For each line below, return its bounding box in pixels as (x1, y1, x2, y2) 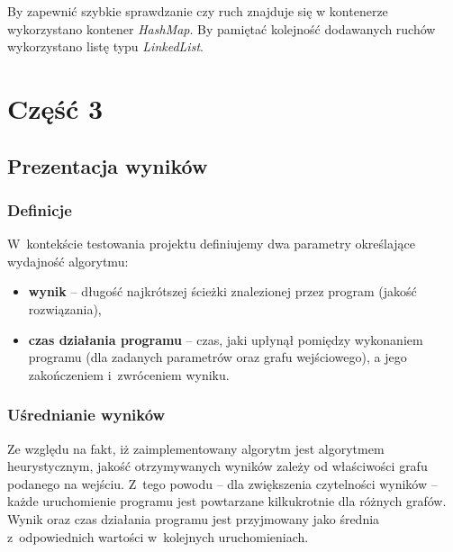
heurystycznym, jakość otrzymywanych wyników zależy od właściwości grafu (7, 457, 428, 475)
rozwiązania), (28, 299, 102, 318)
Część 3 (7, 89, 104, 126)
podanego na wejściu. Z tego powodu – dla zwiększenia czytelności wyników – (7, 474, 438, 493)
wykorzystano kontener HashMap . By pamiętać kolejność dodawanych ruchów (7, 19, 436, 38)
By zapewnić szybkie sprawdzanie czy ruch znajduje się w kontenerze (7, 2, 388, 20)
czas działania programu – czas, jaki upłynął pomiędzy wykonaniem (28, 330, 423, 348)
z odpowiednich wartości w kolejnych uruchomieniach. (7, 527, 309, 546)
